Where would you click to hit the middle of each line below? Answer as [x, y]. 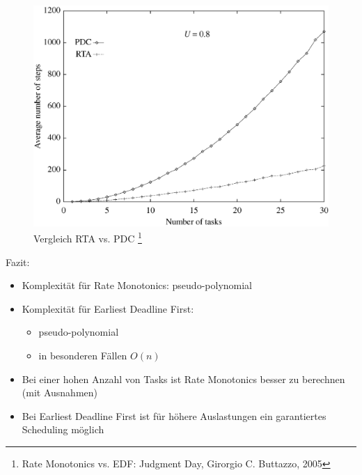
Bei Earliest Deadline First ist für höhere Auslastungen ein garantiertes [174, 415]
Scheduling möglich [63, 429]
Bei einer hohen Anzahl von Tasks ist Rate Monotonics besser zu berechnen [183, 379]
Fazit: [18, 262]
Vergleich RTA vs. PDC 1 [88, 237]
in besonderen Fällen [83, 355]
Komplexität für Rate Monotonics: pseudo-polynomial [137, 285]
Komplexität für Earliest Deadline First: [108, 308]
